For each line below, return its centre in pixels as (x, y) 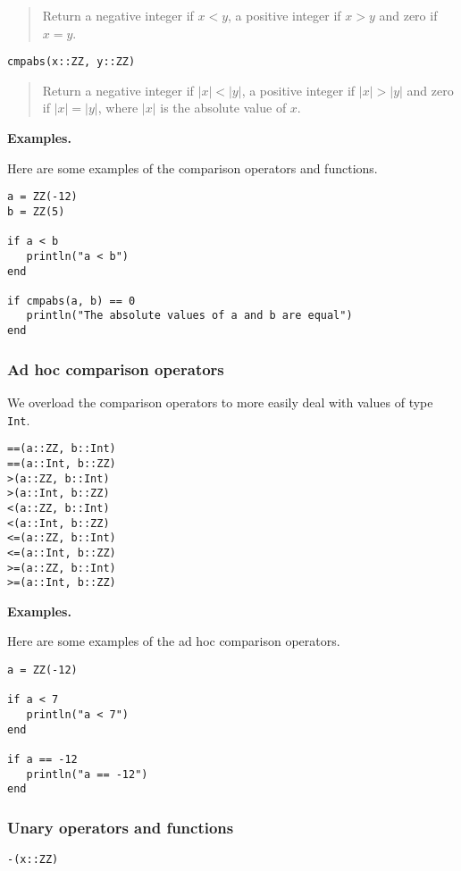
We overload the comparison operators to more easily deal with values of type (220, 402)
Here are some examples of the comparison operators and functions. (193, 167)
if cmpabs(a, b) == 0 (71, 301)
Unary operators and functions (121, 827)
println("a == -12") (87, 774)
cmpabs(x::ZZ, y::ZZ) (71, 62)
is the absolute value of (223, 108)
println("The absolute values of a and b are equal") (189, 316)
